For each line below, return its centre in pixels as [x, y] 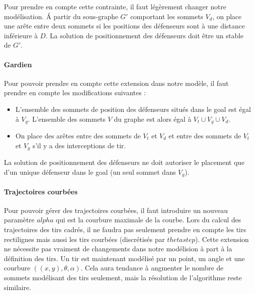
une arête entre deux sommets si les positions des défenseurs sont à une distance [125, 26]
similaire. [18, 287]
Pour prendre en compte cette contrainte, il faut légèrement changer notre [115, 6]
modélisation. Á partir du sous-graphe [61, 16]
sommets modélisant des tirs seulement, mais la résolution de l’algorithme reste [123, 278]
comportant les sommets [167, 16]
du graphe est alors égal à [153, 119]
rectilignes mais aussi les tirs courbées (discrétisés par [84, 239]
